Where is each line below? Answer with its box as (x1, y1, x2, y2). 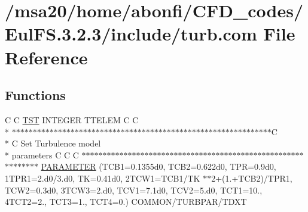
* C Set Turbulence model (5, 137, 101, 149)
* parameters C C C (5, 148, 79, 161)
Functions (5, 86, 66, 104)
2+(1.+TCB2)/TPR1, (211, 172, 292, 184)
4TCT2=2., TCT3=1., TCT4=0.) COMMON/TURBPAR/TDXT (5, 195, 247, 208)
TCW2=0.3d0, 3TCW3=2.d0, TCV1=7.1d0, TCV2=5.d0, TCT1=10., (5, 183, 263, 196)
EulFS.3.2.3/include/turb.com (5, 21, 257, 46)
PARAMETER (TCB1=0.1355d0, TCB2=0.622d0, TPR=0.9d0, (41, 160, 276, 173)
